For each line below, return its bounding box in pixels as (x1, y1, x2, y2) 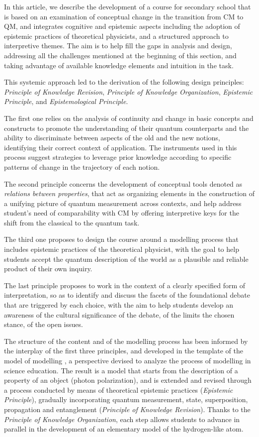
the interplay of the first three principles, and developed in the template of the (4, 345, 243, 356)
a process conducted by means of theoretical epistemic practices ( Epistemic (4, 384, 233, 395)
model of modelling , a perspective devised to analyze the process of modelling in (4, 355, 251, 365)
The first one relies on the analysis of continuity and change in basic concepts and (4, 112, 254, 123)
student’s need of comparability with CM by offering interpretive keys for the (4, 208, 239, 218)
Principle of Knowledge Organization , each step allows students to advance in (4, 414, 240, 424)
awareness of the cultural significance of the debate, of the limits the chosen (4, 309, 235, 320)
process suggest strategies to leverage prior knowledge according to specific (4, 152, 232, 162)
